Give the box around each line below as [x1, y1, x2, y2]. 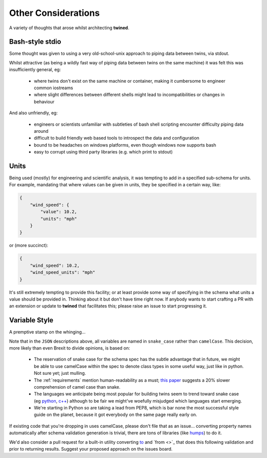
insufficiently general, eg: [9, 67, 61, 73]
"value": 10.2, [40, 209, 78, 215]
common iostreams [34, 85, 74, 91]
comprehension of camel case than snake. [34, 384, 121, 390]
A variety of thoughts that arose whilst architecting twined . [9, 25, 130, 31]
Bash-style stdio [9, 38, 61, 46]
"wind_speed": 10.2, [30, 262, 80, 268]
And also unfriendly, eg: [9, 110, 58, 116]
